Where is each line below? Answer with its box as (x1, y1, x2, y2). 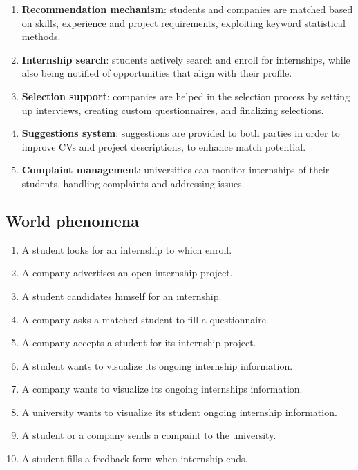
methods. (21, 29, 61, 44)
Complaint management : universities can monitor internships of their (21, 162, 330, 177)
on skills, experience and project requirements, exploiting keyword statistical (21, 15, 346, 30)
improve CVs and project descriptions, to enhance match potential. (21, 139, 306, 153)
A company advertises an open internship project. (21, 265, 233, 280)
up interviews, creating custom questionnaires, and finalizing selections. (21, 102, 324, 117)
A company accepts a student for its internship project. (21, 335, 256, 350)
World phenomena (6, 209, 139, 231)
